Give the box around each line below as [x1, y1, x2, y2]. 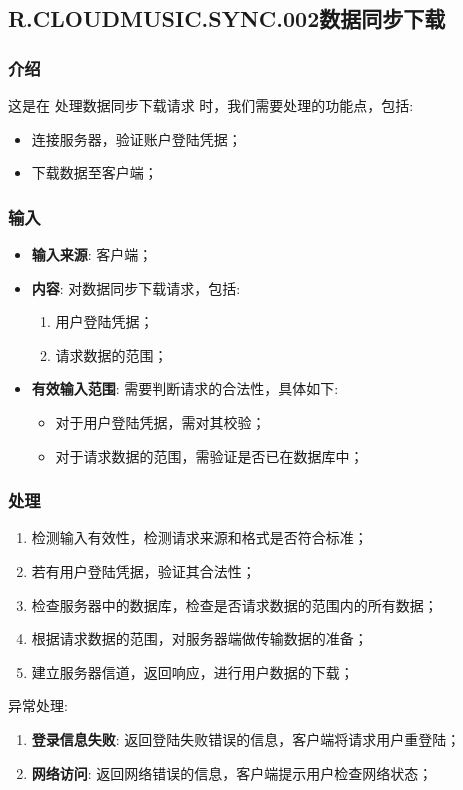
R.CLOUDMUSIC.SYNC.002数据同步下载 [8, 3, 446, 34]
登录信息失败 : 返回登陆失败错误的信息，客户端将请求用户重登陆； [31, 728, 461, 749]
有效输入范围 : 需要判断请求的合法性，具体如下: [31, 378, 339, 399]
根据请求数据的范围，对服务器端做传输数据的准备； [31, 628, 368, 649]
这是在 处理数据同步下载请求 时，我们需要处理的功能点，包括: [8, 95, 414, 115]
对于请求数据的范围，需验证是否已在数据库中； [55, 445, 364, 466]
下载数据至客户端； [31, 162, 158, 183]
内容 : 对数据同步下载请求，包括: [31, 277, 241, 298]
